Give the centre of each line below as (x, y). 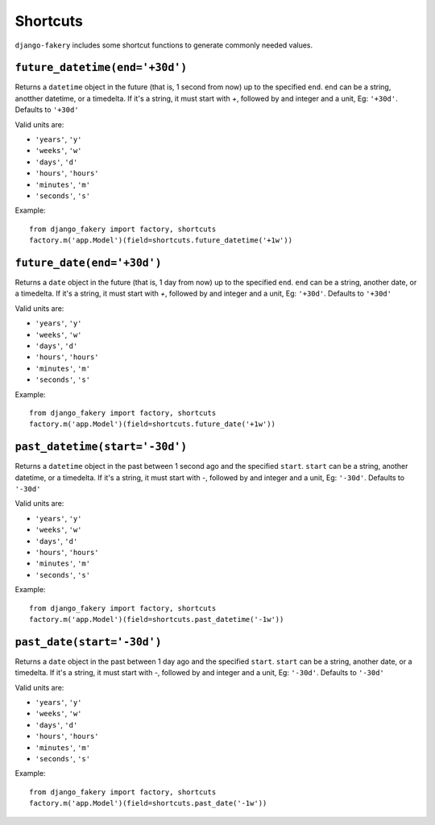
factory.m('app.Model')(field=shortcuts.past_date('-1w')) (148, 803)
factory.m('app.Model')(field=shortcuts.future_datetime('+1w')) (161, 240)
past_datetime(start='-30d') (101, 447)
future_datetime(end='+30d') (101, 68)
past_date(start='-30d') (88, 642)
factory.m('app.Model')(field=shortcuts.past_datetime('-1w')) (157, 619)
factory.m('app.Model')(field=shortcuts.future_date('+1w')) (152, 424)
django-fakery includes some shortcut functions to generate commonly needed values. (164, 45)
